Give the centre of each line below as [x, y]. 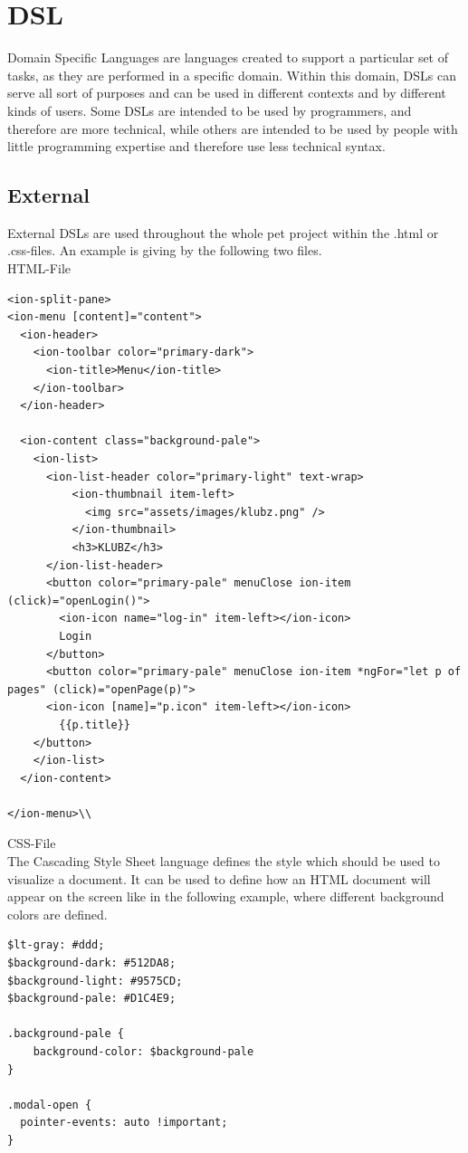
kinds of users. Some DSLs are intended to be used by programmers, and [210, 110]
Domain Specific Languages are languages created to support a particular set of [228, 57]
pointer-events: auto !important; [124, 1123]
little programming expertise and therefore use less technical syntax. [196, 146]
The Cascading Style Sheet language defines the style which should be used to [224, 861]
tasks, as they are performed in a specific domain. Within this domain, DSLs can [232, 75]
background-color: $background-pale [143, 1052]
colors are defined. [57, 914]
